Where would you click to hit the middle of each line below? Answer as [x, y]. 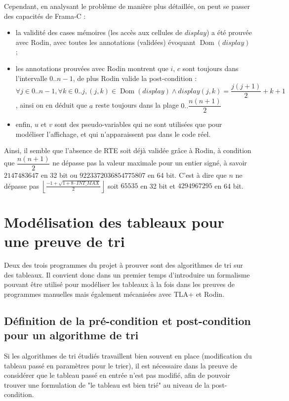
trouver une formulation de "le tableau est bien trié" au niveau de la [107, 384]
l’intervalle [31, 78]
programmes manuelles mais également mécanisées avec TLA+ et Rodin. [114, 294]
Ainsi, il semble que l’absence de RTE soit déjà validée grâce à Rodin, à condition [128, 150]
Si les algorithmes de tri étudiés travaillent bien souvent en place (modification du [128, 356]
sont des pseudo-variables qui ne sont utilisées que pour [138, 124]
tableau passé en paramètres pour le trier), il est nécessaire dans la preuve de [121, 365]
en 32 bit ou [59, 175]
